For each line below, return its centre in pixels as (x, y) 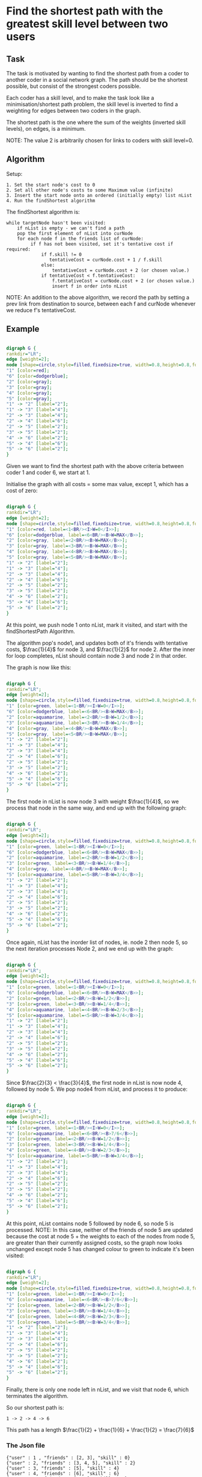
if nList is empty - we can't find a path (71, 228)
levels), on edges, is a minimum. (46, 129)
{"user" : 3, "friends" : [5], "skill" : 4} (63, 1469)
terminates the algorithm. (37, 1396)
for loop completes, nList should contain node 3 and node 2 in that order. (97, 655)
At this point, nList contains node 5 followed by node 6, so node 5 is (90, 1223)
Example (23, 329)
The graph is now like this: (39, 667)
